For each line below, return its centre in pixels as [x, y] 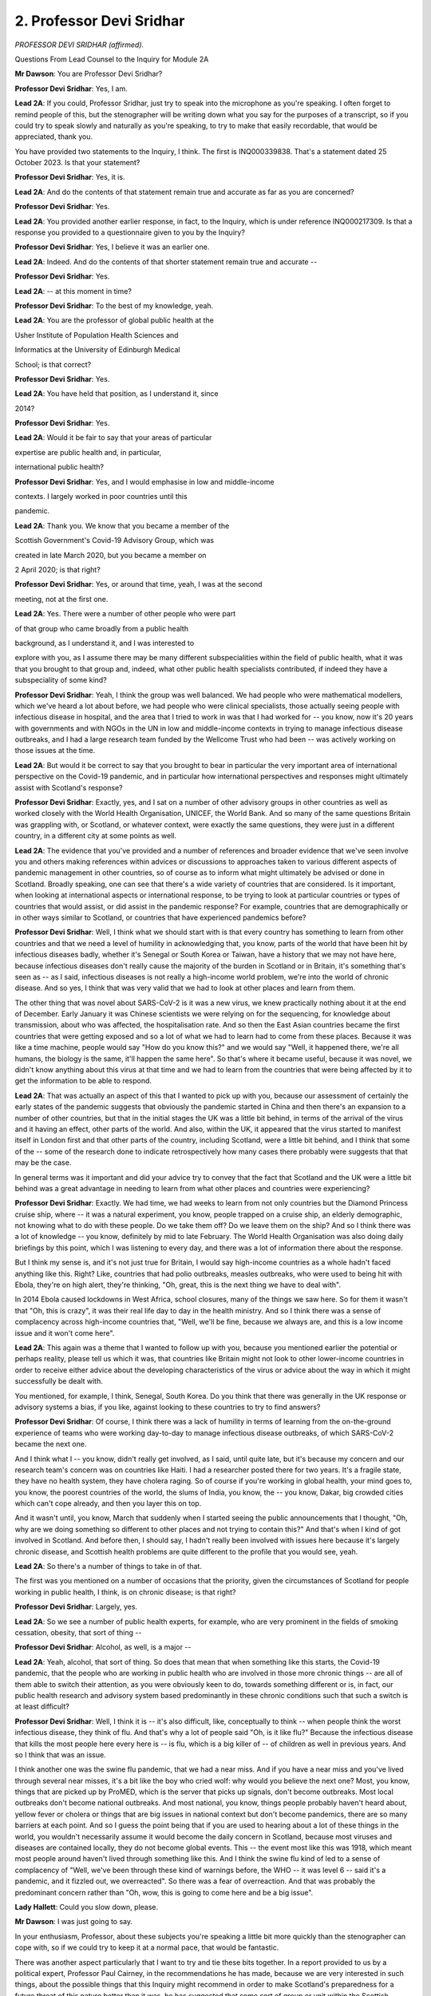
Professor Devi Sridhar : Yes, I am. [71, 89]
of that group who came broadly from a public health [102, 628]
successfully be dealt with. [59, 1381]
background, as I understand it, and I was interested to [105, 643]
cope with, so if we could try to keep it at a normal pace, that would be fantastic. [147, 1947]
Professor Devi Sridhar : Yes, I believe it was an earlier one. [112, 247]
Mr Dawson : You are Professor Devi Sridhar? [89, 74]
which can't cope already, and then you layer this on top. [108, 1503]
